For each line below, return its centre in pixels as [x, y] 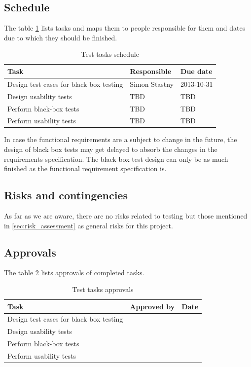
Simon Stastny [152, 84]
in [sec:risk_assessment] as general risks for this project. [89, 225]
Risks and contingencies [66, 195]
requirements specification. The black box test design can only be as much [116, 159]
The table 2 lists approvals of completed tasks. [74, 273]
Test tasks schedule [110, 54]
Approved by [152, 306]
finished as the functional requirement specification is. [85, 168]
